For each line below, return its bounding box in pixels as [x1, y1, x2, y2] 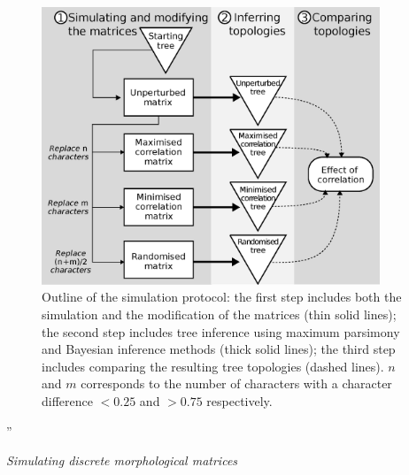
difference [42, 391, 93, 410]
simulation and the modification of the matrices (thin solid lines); [42, 304, 397, 323]
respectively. [206, 391, 273, 410]
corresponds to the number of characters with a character [81, 374, 392, 393]
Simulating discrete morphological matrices [6, 451, 238, 470]
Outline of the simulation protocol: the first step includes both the [42, 287, 402, 306]
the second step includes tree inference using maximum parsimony [42, 322, 400, 341]
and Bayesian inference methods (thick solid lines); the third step [42, 340, 396, 358]
